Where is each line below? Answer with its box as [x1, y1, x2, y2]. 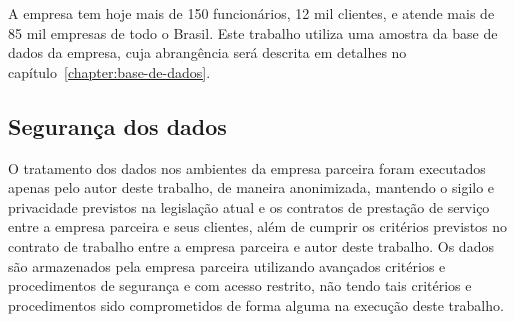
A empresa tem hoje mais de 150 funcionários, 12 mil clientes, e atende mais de [8, 3, 495, 23]
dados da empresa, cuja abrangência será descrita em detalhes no [8, 42, 407, 63]
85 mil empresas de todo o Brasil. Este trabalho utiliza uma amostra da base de [8, 22, 498, 43]
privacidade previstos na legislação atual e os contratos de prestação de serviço [8, 196, 490, 217]
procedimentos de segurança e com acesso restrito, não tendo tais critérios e [8, 275, 472, 296]
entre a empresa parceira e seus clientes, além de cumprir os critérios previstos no [8, 216, 508, 237]
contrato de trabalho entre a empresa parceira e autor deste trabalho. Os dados [8, 235, 494, 256]
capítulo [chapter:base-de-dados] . [8, 61, 211, 82]
